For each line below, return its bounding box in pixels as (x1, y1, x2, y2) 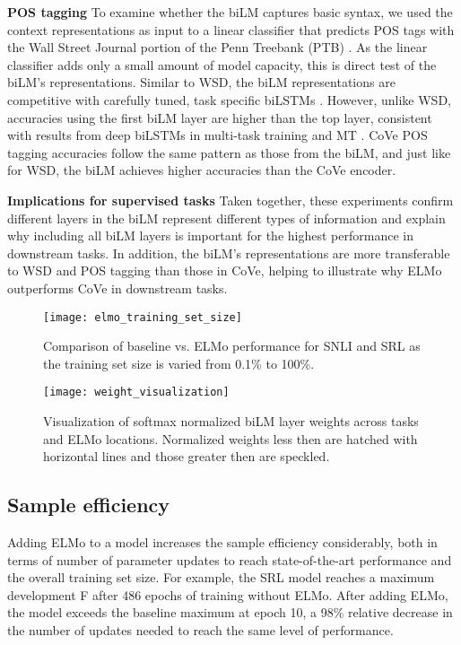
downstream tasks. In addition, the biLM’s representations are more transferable (7, 243, 450, 262)
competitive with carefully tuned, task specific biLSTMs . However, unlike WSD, (7, 90, 451, 109)
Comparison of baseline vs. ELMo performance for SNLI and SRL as (43, 336, 421, 355)
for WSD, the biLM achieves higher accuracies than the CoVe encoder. (7, 161, 396, 179)
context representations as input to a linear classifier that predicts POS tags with (7, 20, 455, 39)
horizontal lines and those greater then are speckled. (43, 447, 330, 466)
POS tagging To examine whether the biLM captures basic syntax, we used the (7, 3, 453, 21)
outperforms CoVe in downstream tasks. (7, 278, 228, 297)
